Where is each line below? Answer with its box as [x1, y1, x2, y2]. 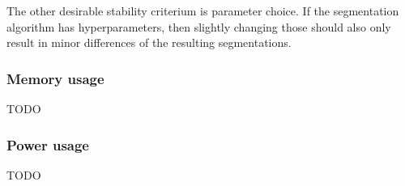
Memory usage [6, 68, 104, 88]
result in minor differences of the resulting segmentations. [6, 34, 292, 51]
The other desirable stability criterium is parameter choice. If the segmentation [6, 2, 399, 19]
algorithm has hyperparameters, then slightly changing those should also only [6, 18, 391, 35]
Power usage [6, 134, 89, 154]
